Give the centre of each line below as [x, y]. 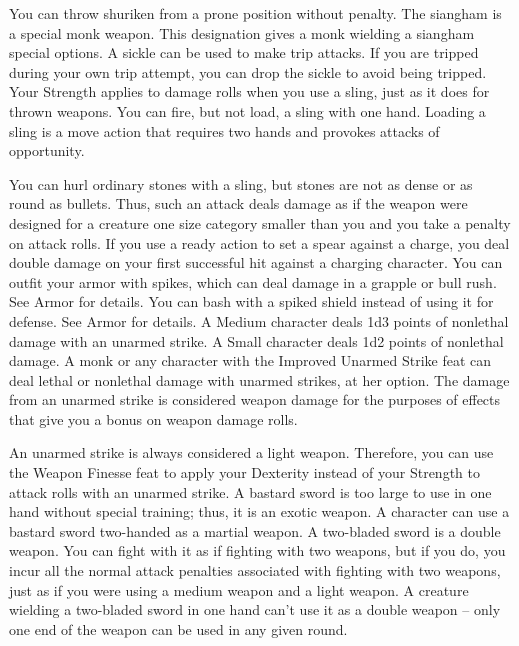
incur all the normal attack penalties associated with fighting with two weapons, [255, 570]
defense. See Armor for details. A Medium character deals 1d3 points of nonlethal [259, 320]
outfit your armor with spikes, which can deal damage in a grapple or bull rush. [253, 281]
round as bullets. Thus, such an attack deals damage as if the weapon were [238, 203]
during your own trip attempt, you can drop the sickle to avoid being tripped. [248, 71]
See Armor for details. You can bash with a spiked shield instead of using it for [251, 301]
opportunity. [47, 150]
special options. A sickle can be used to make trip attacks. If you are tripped [244, 52]
